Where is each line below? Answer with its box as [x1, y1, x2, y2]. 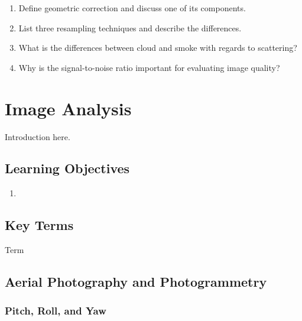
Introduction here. [5, 130, 70, 142]
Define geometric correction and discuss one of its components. [18, 2, 246, 14]
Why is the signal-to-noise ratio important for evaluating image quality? [18, 61, 280, 73]
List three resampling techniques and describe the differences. [18, 21, 242, 34]
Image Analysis [5, 96, 132, 120]
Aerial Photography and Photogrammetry [5, 273, 267, 291]
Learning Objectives [5, 159, 130, 177]
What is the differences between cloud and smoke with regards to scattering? [18, 41, 297, 54]
